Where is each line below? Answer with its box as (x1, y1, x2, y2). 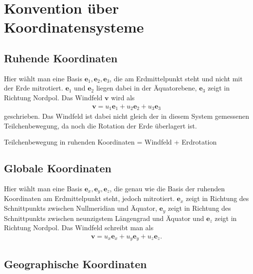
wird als (111, 92, 135, 102)
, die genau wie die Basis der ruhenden (109, 183, 225, 194)
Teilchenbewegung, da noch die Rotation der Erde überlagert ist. (4, 120, 197, 130)
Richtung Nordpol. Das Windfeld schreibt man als (4, 222, 154, 233)
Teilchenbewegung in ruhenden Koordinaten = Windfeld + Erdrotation (4, 137, 217, 147)
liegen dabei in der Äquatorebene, (96, 83, 197, 93)
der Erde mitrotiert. (4, 83, 63, 93)
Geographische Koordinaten (4, 256, 147, 271)
